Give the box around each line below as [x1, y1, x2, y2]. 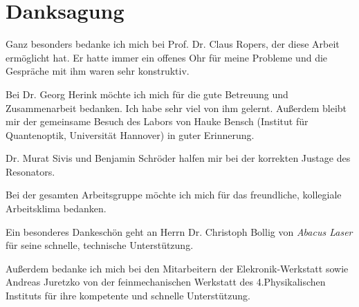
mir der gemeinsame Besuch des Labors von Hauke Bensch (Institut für [6, 114, 309, 129]
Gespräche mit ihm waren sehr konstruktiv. [6, 64, 190, 78]
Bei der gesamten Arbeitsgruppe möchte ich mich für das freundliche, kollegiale [6, 187, 342, 202]
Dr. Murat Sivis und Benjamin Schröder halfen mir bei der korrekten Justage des [6, 151, 351, 165]
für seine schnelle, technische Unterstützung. [6, 238, 194, 252]
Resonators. [6, 164, 55, 178]
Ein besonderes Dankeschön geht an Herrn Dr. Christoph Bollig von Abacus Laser [6, 224, 353, 239]
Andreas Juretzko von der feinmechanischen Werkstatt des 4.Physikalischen [6, 275, 326, 289]
